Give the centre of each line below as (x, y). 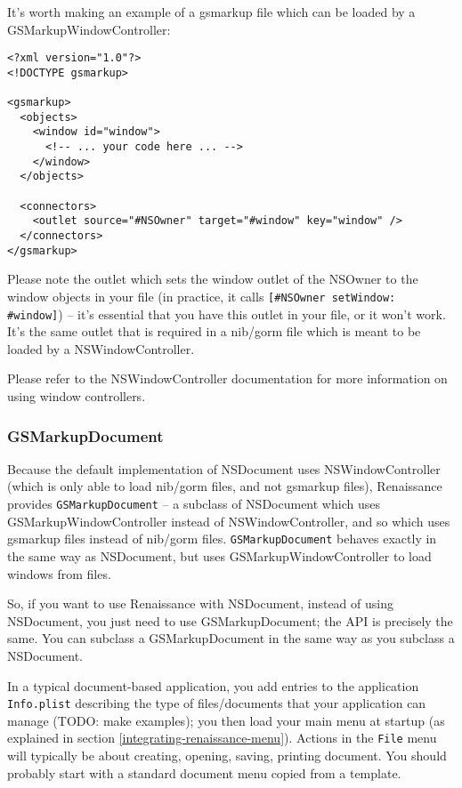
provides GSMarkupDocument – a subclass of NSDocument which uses (194, 504)
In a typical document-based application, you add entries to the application (213, 685)
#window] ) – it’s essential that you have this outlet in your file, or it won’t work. (227, 314)
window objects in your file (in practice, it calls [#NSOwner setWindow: (202, 296)
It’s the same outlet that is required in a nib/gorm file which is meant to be (214, 331)
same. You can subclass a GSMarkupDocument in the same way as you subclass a (231, 638)
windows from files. (59, 573)
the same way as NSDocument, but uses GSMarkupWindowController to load (219, 555)
